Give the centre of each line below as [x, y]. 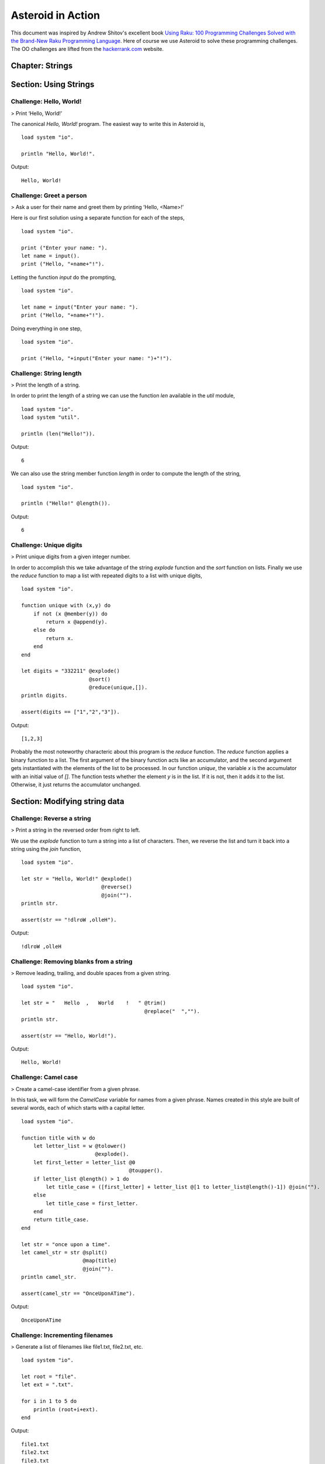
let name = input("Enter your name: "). [80, 307]
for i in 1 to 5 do [49, 1401]
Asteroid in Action [56, 15]
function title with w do [58, 1138]
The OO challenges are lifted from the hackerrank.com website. [87, 49]
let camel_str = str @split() [65, 1253]
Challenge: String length [46, 373]
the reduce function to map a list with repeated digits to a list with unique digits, [107, 575]
